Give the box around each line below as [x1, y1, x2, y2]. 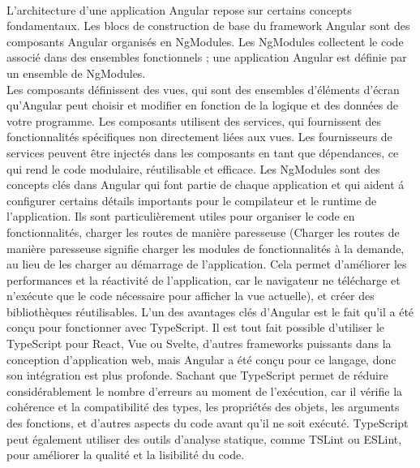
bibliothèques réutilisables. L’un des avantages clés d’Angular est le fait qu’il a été [6, 303, 414, 320]
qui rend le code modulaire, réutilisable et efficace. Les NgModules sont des [6, 160, 380, 177]
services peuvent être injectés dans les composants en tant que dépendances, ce [6, 144, 399, 161]
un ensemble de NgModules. [6, 64, 146, 81]
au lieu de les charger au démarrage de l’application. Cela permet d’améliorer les [6, 255, 407, 273]
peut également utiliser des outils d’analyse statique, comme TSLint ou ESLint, [6, 430, 402, 447]
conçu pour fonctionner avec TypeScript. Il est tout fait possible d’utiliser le [6, 319, 384, 336]
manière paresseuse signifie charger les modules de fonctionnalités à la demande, [6, 239, 405, 256]
